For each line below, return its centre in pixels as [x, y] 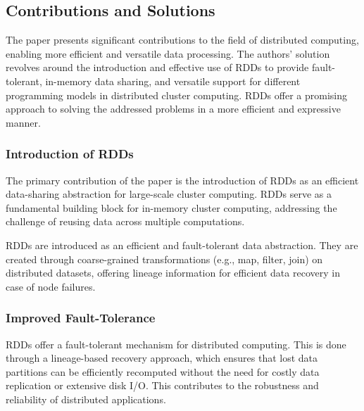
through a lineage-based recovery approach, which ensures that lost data [162, 358]
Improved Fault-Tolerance [81, 318]
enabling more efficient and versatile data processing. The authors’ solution [168, 53]
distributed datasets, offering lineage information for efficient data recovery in [173, 273]
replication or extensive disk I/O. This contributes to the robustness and [162, 385]
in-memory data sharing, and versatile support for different [173, 81]
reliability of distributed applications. [86, 399]
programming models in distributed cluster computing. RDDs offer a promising [177, 95]
